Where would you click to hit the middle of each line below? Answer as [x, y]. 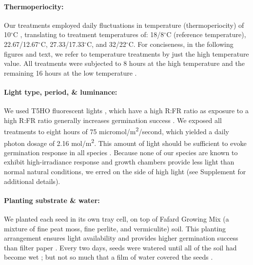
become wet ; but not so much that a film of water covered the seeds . [108, 257]
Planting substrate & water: [52, 200]
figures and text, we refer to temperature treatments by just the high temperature [126, 53]
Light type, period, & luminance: [61, 92]
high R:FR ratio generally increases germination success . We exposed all [113, 120]
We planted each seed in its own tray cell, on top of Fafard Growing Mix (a [117, 219]
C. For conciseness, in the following [181, 44]
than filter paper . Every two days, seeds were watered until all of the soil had [120, 247]
